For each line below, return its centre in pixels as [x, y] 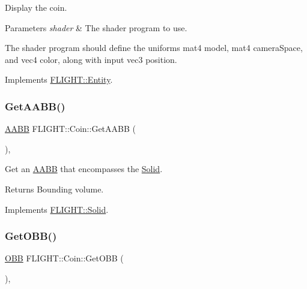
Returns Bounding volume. [54, 189]
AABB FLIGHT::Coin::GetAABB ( [70, 129]
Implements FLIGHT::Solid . [57, 209]
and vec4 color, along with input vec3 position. [91, 59]
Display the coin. [36, 7]
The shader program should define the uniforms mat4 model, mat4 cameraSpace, [154, 48]
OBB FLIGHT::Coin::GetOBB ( [64, 258]
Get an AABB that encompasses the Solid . [84, 169]
